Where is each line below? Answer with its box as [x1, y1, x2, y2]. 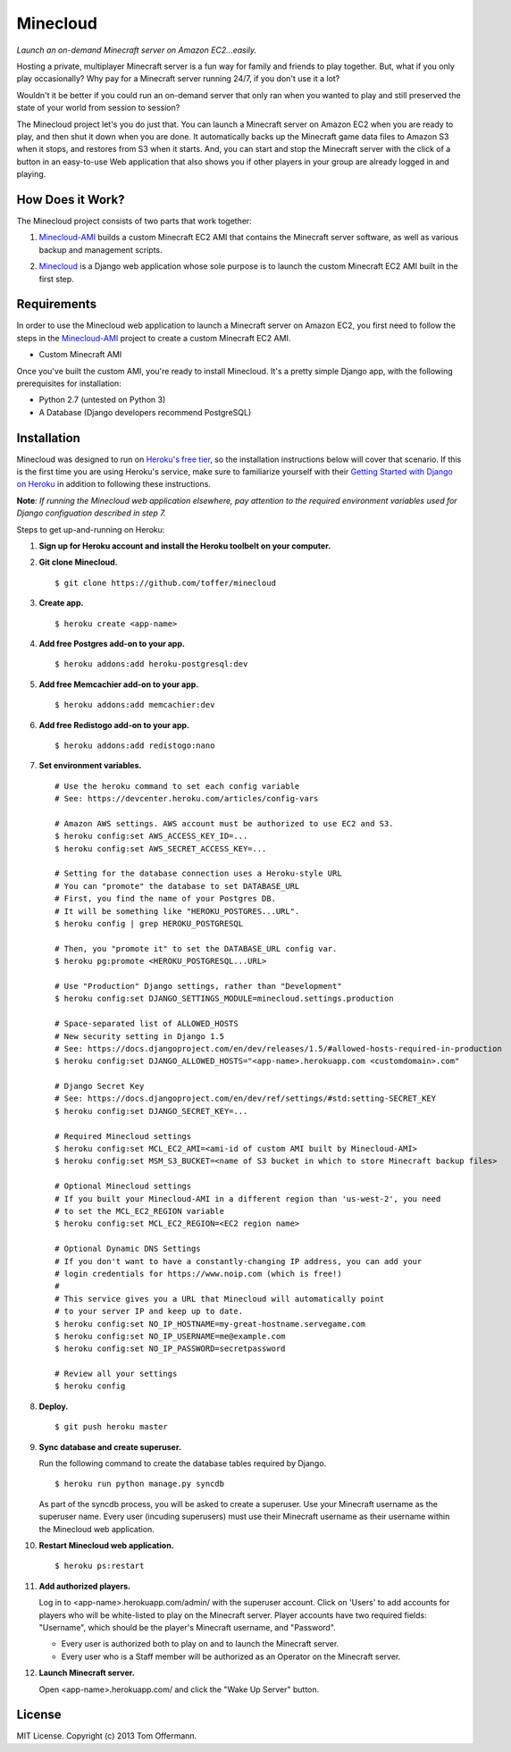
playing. [16, 169, 46, 180]
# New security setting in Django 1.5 [54, 1031, 225, 1041]
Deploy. [38, 1401, 69, 1412]
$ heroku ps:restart [54, 1561, 145, 1572]
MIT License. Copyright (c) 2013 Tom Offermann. [16, 1731, 197, 1741]
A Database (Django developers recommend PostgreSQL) [38, 407, 252, 417]
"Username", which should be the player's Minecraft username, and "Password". [38, 1622, 337, 1632]
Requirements [16, 297, 97, 312]
